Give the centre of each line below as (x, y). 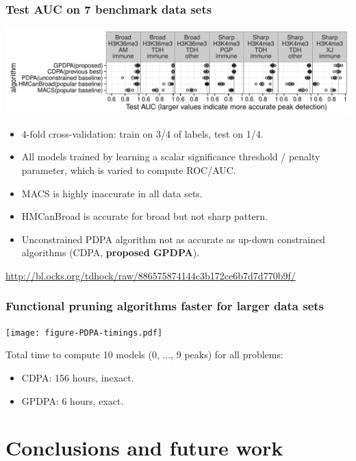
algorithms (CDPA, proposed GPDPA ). (111, 252)
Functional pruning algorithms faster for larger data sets (165, 306)
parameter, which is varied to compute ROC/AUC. (129, 170)
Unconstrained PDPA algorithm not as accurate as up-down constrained (174, 239)
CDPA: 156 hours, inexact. (78, 378)
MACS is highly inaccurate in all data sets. (112, 193)
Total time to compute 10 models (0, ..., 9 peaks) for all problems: (144, 354)
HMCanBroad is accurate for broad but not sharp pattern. (144, 216)
